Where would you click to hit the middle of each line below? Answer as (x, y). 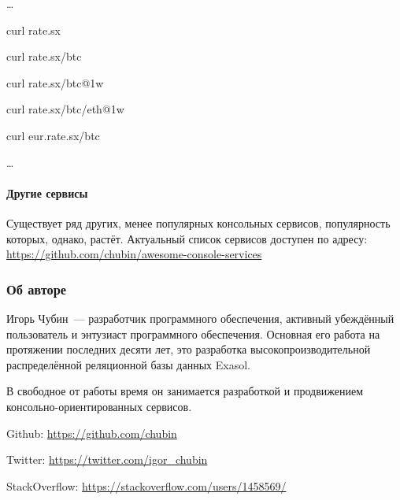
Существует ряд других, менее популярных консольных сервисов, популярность (198, 222)
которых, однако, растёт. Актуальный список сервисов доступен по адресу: (187, 238)
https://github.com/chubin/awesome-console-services (134, 254)
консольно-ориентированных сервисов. (99, 406)
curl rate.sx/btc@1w (55, 82)
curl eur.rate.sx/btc (53, 135)
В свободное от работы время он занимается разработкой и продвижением (185, 391)
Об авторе (37, 289)
